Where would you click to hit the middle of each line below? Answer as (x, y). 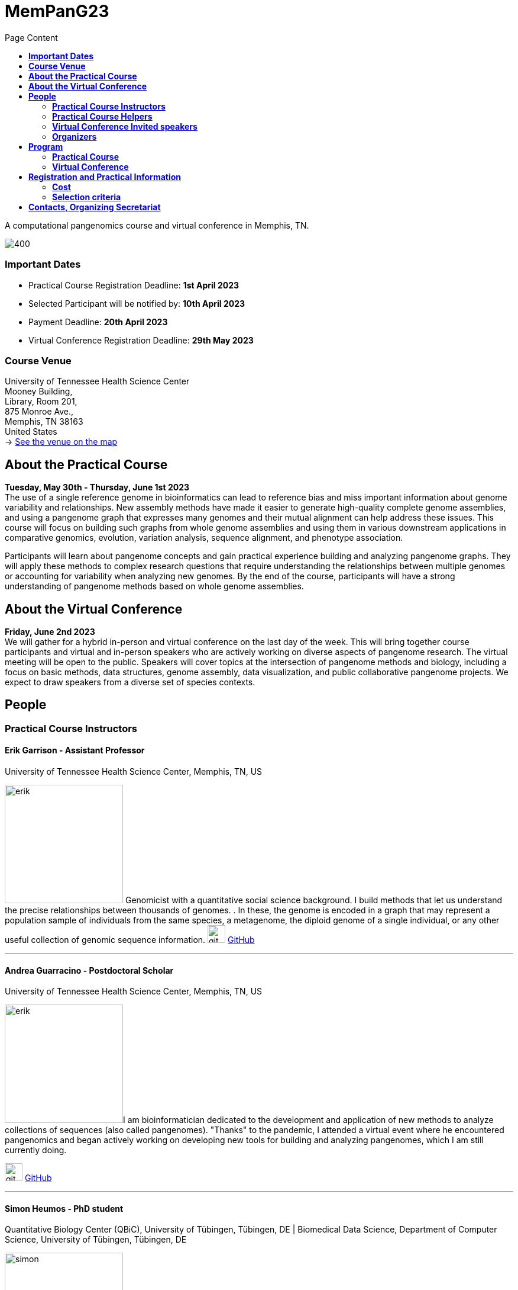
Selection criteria (87, 197)
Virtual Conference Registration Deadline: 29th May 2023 (141, 340)
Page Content (31, 37)
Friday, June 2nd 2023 (50, 631)
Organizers (75, 136)
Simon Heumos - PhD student (64, 1208)
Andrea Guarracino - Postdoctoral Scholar (89, 970)
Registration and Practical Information (105, 177)
